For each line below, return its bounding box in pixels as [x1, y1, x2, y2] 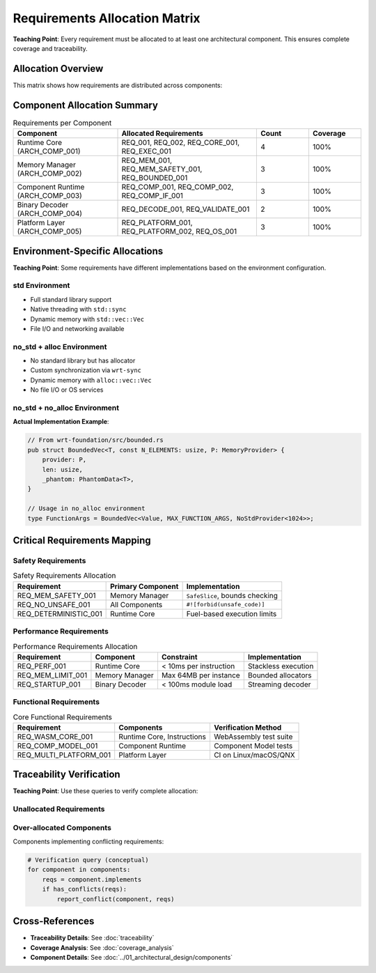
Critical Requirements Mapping [13, 534, 151, 546]
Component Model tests [213, 741, 293, 751]
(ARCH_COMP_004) [17, 209, 83, 219]
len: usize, [42, 466, 84, 473]
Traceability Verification [13, 769, 121, 781]
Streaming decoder [247, 680, 311, 689]
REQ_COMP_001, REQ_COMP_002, [121, 182, 234, 192]
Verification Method [213, 722, 282, 732]
